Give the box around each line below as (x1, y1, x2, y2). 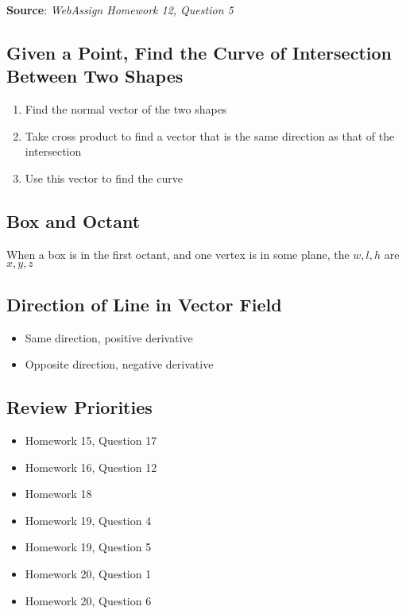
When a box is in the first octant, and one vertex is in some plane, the (6, 245, 350, 262)
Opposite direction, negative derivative (25, 356, 214, 373)
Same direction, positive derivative (25, 329, 193, 346)
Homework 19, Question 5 (25, 539, 152, 555)
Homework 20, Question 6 (25, 592, 152, 608)
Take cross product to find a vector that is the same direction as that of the (25, 127, 395, 144)
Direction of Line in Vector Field (6, 292, 282, 316)
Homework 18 (25, 485, 92, 502)
